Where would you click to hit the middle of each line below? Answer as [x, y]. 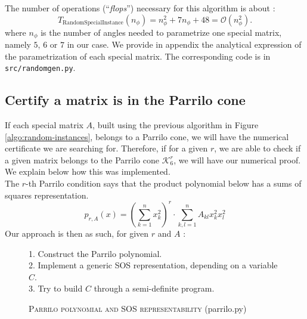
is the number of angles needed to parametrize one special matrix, [161, 32]
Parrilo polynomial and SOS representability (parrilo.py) [138, 309]
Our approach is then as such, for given [77, 233]
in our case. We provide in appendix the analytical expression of [184, 44]
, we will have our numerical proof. [237, 159]
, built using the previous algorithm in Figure [176, 125]
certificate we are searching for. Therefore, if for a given [106, 148]
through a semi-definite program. [154, 288]
